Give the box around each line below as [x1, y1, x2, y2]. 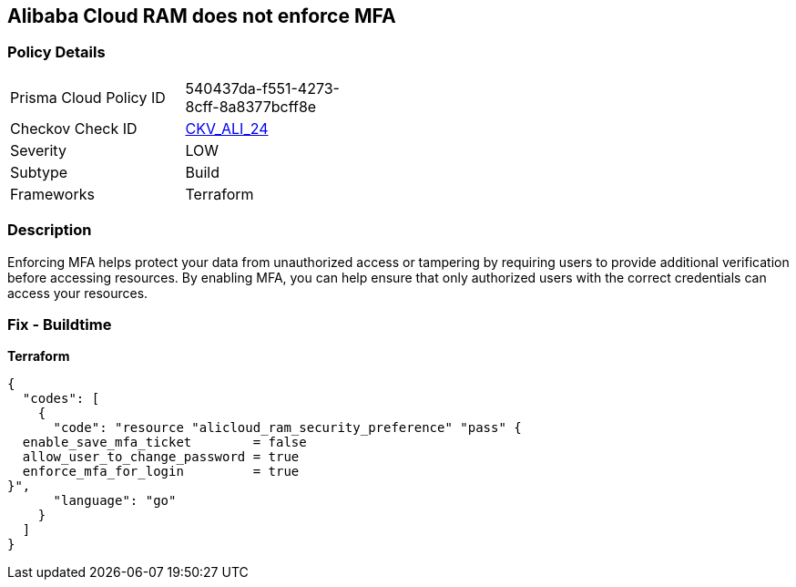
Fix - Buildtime [7, 314, 112, 334]
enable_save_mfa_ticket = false [22, 435, 307, 450]
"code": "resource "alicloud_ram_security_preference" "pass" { [53, 420, 522, 436]
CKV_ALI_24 [185, 118, 269, 138]
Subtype [10, 162, 68, 181]
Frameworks [10, 184, 95, 203]
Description [7, 221, 92, 240]
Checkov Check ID [10, 118, 138, 138]
